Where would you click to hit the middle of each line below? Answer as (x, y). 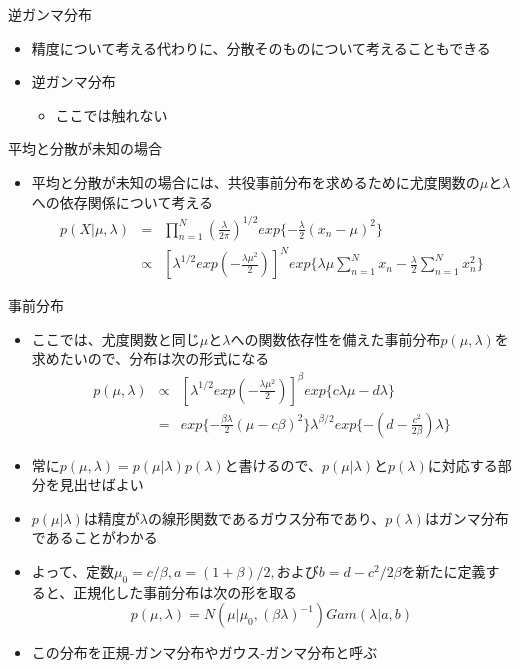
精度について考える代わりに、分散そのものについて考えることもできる (261, 47)
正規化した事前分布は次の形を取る (185, 591)
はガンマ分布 (466, 517)
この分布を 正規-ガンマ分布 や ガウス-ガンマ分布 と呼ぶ (204, 652)
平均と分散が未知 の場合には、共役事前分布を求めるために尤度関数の (255, 181)
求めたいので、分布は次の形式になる (150, 358)
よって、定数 (72, 570)
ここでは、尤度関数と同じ (115, 338)
